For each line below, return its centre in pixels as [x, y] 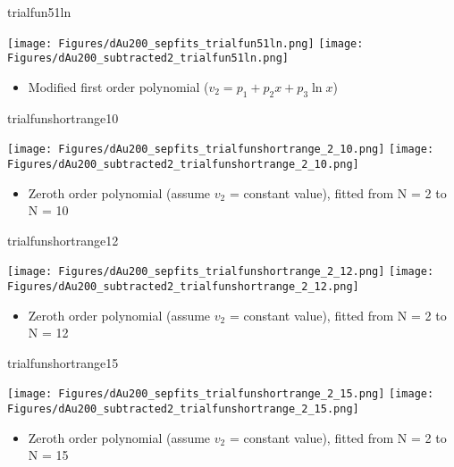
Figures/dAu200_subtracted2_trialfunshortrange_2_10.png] [183, 164]
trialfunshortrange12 [63, 240]
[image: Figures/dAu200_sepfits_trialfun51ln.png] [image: [185, 43]
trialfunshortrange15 [63, 362]
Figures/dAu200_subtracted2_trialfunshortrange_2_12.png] [183, 287]
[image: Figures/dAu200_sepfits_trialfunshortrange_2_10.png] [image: [221, 150]
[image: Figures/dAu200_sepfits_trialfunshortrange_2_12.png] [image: [221, 272]
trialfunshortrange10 [63, 117]
